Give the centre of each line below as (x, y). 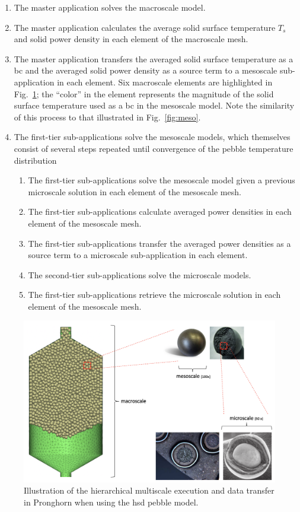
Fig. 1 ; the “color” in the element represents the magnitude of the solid (144, 93)
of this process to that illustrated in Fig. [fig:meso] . (107, 117)
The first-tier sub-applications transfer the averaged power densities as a (159, 243)
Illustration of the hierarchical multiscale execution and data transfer (149, 490)
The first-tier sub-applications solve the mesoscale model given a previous (162, 180)
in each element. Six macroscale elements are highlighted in (165, 82)
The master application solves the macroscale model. (110, 7)
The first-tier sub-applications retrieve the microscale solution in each (154, 295)
